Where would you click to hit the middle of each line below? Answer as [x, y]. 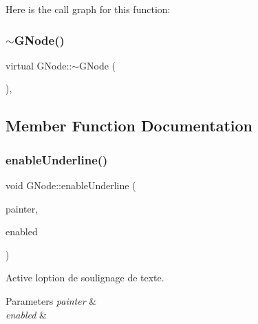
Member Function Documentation [129, 126]
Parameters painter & [51, 300]
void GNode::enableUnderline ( [71, 185]
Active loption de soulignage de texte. [85, 278]
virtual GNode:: [39, 65]
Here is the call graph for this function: [88, 9]
